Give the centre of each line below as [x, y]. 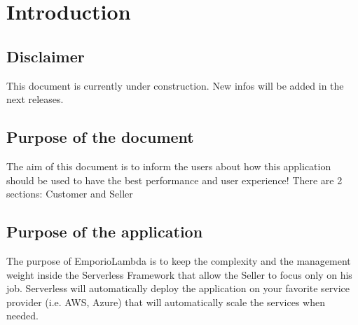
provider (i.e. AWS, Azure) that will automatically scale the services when [166, 302]
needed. [22, 316]
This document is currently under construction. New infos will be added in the [175, 85]
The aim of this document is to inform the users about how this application [169, 166]
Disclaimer [46, 56]
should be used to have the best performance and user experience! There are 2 [174, 180]
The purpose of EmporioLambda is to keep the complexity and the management [179, 260]
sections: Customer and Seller [70, 194]
